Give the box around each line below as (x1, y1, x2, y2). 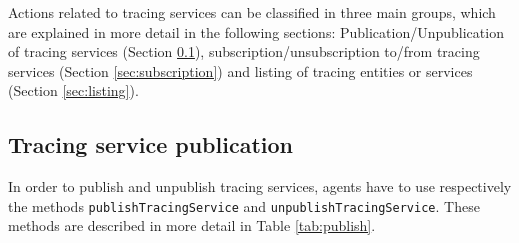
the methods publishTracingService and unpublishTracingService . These (8, 195, 480, 216)
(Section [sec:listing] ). (8, 80, 139, 101)
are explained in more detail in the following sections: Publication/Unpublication (8, 21, 504, 42)
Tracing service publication (8, 129, 293, 160)
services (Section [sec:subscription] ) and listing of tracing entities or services (8, 60, 473, 81)
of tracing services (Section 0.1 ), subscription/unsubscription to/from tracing (8, 41, 480, 62)
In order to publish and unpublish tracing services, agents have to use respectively (8, 176, 512, 197)
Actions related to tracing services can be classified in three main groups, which (8, 2, 496, 22)
